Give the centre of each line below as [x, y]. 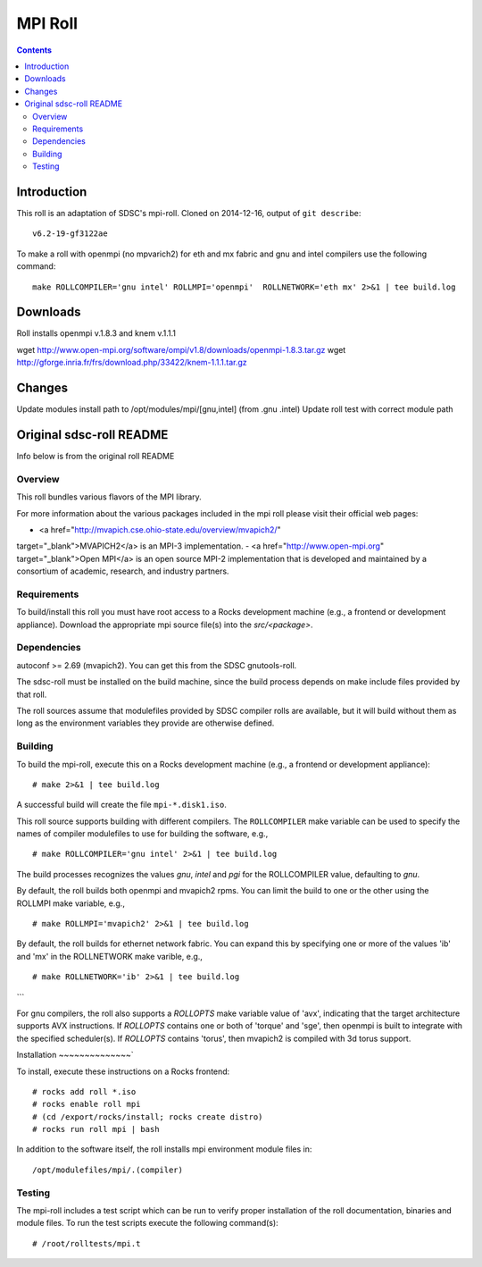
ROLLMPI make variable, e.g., [71, 903]
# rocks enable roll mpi [87, 1104]
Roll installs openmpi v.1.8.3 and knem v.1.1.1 [96, 333]
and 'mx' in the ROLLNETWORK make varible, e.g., [109, 956]
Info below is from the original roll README [96, 457]
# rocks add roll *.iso [84, 1091]
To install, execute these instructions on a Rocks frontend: [123, 1071]
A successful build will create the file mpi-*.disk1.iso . [121, 805]
